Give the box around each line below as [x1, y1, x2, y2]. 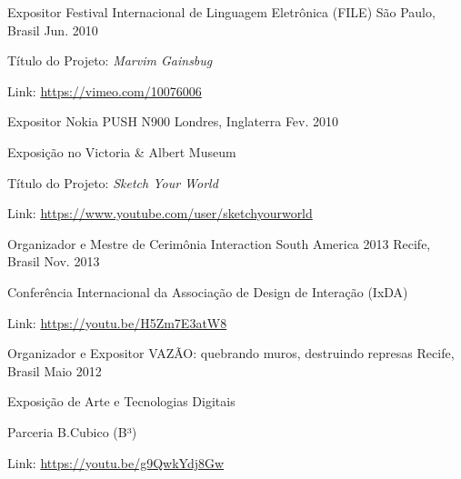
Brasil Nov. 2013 [7, 252, 100, 271]
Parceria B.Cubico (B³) [7, 422, 137, 441]
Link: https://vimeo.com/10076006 [7, 81, 202, 100]
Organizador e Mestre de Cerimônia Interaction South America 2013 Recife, [7, 234, 431, 253]
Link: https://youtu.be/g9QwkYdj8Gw [7, 453, 225, 472]
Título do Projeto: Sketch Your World [7, 173, 218, 192]
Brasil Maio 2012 [7, 361, 102, 380]
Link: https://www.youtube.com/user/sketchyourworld [7, 204, 313, 223]
